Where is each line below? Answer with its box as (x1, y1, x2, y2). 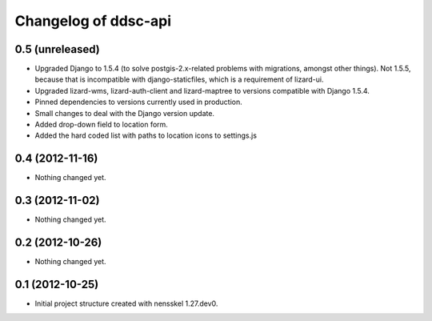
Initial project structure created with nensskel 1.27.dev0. (34, 299, 218, 308)
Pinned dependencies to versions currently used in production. (34, 97, 243, 107)
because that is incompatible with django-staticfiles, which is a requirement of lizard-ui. (34, 74, 324, 84)
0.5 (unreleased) (14, 42, 100, 56)
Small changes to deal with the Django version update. (34, 108, 215, 118)
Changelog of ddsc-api (14, 12, 172, 30)
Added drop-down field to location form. (34, 120, 168, 130)
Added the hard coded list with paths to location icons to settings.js (34, 130, 258, 140)
